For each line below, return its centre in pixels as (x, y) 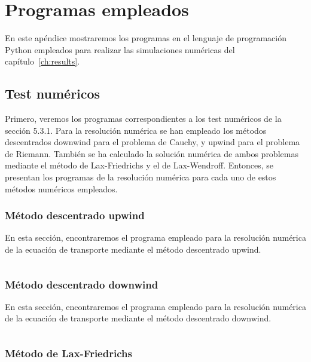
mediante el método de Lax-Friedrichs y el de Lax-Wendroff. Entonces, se (139, 165)
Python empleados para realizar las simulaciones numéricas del (120, 49)
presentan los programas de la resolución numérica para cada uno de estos (141, 177)
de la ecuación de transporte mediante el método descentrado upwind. (133, 249)
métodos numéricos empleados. (61, 188)
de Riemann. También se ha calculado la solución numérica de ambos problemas (152, 153)
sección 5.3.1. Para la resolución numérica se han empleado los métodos (136, 130)
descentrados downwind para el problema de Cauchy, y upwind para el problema (153, 142)
